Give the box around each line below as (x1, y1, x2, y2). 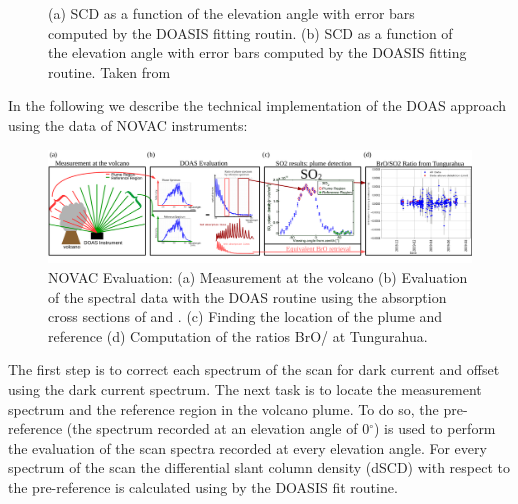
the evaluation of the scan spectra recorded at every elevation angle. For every (8, 437, 487, 458)
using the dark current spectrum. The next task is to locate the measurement (8, 378, 482, 399)
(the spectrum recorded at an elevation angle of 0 (66, 418, 370, 439)
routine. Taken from (48, 61, 171, 82)
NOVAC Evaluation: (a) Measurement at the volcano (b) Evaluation (48, 267, 468, 288)
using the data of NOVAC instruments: (8, 114, 248, 135)
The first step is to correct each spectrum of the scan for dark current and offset (8, 359, 500, 380)
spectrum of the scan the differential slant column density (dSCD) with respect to (8, 457, 510, 478)
